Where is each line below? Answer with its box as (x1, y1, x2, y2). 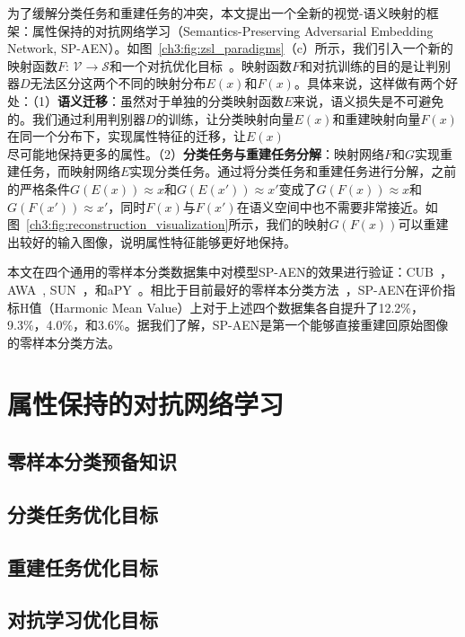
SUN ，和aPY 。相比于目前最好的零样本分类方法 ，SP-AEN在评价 (49, 279, 443, 298)
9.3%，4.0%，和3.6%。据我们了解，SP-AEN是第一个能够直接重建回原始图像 (7, 315, 449, 334)
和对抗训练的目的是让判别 (300, 56, 452, 75)
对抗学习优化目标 (7, 606, 158, 633)
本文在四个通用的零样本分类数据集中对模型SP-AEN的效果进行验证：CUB (7, 262, 434, 281)
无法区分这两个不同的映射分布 (30, 74, 206, 93)
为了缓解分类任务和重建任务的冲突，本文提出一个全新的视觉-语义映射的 (7, 4, 426, 22)
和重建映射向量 (332, 109, 421, 128)
